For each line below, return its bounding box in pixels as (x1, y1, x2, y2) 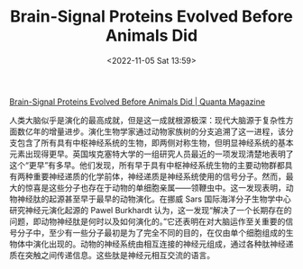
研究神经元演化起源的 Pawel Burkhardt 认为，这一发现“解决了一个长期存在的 (9, 204, 292, 215)
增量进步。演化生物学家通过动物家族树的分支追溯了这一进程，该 (48, 126, 286, 137)
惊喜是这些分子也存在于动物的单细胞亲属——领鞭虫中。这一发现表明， (24, 182, 286, 193)
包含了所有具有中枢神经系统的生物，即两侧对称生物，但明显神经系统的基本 (16, 137, 294, 148)
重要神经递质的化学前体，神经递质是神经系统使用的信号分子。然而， (32, 171, 286, 182)
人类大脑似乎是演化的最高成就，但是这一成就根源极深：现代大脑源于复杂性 (9, 114, 286, 125)
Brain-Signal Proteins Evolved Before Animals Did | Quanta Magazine (9, 96, 266, 107)
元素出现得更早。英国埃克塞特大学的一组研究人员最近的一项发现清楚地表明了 (9, 148, 294, 159)
